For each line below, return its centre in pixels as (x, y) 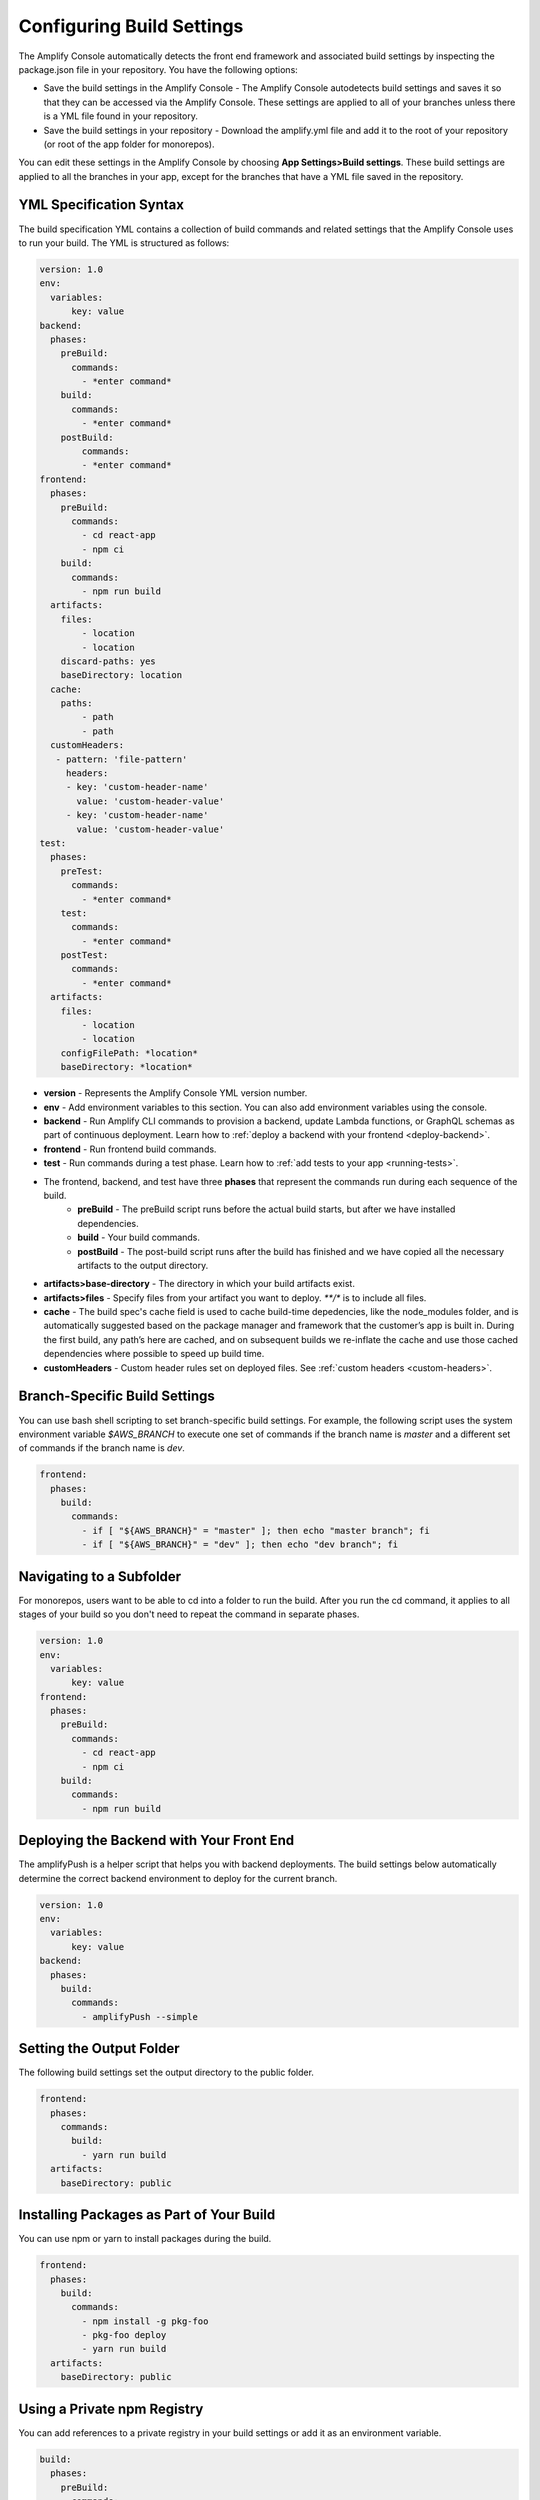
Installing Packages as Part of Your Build (147, 2215)
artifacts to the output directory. (143, 1265)
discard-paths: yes (108, 661)
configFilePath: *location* (129, 1053)
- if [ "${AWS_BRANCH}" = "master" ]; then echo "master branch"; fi (255, 1530)
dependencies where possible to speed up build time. (154, 1354)
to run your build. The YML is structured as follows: (124, 242)
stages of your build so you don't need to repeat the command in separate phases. (189, 1614)
